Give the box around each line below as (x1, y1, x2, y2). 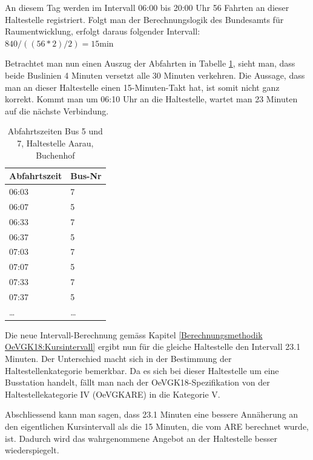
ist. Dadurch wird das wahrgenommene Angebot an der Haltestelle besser (5, 432, 277, 444)
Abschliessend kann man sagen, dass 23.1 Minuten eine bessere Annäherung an (5, 408, 298, 421)
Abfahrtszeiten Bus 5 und (7, 125, 103, 137)
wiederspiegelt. (5, 444, 59, 456)
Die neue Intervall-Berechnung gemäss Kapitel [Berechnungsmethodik (5, 328, 263, 341)
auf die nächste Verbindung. (5, 104, 109, 117)
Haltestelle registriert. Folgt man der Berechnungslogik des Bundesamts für (5, 13, 284, 25)
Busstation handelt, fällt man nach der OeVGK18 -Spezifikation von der (5, 376, 270, 389)
